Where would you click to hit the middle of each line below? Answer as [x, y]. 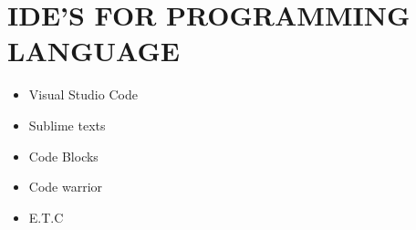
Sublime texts [67, 125]
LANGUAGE [94, 51]
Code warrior [66, 187]
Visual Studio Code [83, 94]
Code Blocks [63, 156]
